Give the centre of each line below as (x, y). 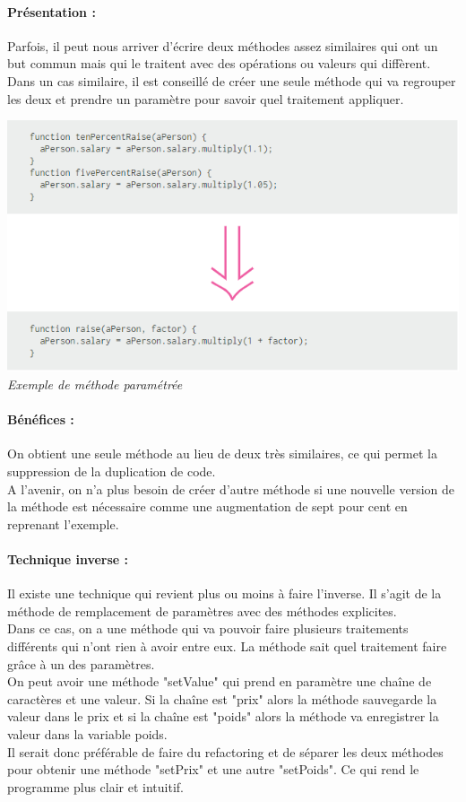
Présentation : (52, 11)
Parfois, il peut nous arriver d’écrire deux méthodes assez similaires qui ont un (223, 45)
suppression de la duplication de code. (112, 471)
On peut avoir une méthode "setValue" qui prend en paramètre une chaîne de (220, 681)
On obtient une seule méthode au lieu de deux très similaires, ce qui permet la (222, 453)
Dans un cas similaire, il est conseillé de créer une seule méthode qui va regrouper (232, 80)
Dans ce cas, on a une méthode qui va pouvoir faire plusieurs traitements (208, 628)
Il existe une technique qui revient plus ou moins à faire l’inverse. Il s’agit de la (224, 593)
